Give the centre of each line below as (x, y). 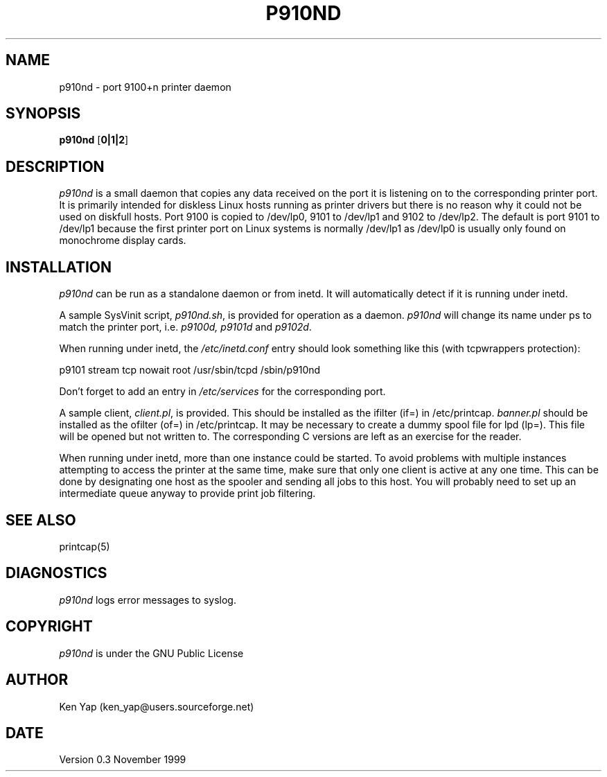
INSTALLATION (59, 267)
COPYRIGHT (49, 627)
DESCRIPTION (55, 166)
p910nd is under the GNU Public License (151, 653)
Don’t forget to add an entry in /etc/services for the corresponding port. (222, 392)
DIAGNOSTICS (56, 573)
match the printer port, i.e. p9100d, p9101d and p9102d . (185, 327)
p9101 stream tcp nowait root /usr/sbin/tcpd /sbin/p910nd (190, 370)
